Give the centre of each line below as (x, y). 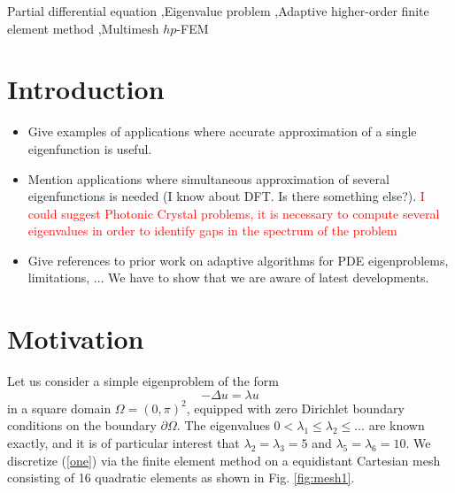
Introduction (86, 89)
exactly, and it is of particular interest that (123, 442)
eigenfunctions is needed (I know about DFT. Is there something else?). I (226, 196)
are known (397, 425)
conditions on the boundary (82, 425)
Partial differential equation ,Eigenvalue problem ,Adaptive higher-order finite (218, 11)
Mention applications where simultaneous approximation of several (208, 178)
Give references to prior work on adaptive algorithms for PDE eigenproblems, (238, 260)
